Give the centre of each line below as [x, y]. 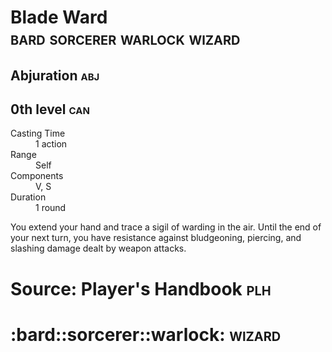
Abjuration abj [55, 75]
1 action [51, 144]
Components [37, 176]
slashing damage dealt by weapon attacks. [98, 248]
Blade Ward [59, 17]
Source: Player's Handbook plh [141, 288]
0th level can [50, 109]
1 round [51, 208]
